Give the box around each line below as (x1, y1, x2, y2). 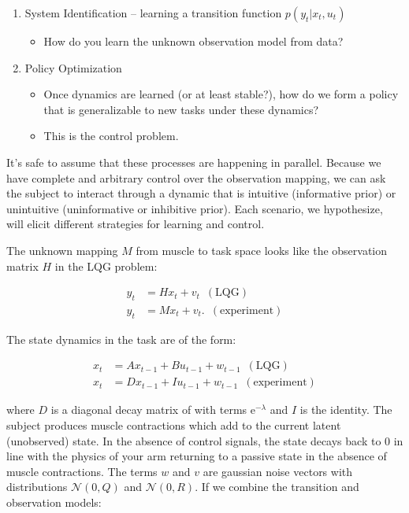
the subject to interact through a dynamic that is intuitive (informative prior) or (6, 185, 396, 201)
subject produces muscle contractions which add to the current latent (6, 417, 341, 434)
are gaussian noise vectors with (203, 463, 353, 479)
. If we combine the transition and (195, 478, 359, 495)
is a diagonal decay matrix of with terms (50, 401, 247, 418)
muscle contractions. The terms (6, 463, 158, 479)
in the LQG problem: (54, 257, 158, 274)
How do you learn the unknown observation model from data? (43, 33, 344, 49)
